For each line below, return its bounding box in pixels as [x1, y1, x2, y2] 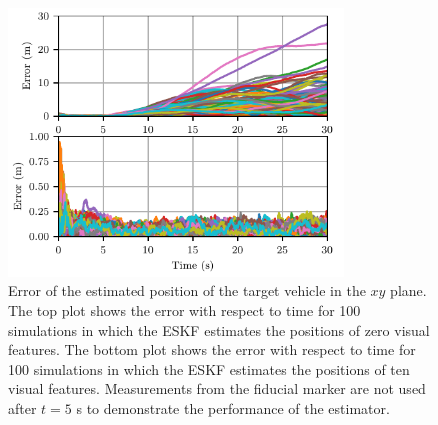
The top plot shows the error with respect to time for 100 [8, 299, 361, 320]
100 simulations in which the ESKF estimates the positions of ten [8, 358, 410, 379]
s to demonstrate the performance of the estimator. [76, 397, 390, 418]
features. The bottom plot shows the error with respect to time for [8, 339, 416, 360]
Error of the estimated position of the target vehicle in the [8, 280, 366, 301]
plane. [390, 280, 427, 301]
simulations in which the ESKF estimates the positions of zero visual [8, 319, 430, 340]
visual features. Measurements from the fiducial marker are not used [8, 378, 426, 399]
